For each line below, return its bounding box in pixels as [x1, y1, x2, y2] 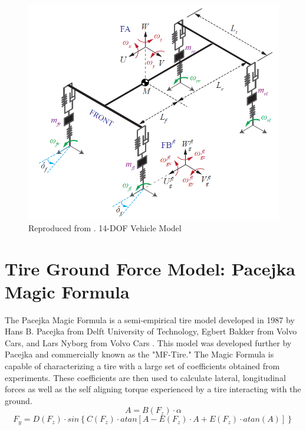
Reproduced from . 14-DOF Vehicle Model [28, 221, 182, 234]
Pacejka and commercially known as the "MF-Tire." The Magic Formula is [5, 348, 274, 360]
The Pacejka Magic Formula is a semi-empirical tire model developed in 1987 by [5, 313, 295, 326]
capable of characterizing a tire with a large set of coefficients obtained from [5, 360, 280, 372]
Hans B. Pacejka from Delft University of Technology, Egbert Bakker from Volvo [5, 325, 297, 337]
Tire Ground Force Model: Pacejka [5, 256, 296, 280]
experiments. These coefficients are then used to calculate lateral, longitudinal [5, 371, 286, 383]
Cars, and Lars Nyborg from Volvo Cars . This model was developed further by [5, 336, 292, 349]
